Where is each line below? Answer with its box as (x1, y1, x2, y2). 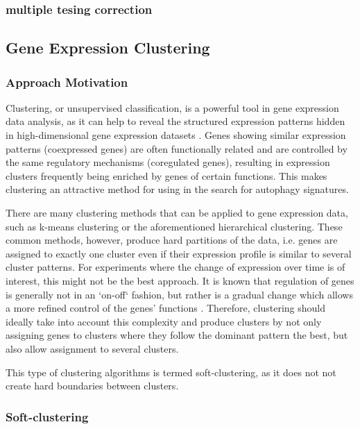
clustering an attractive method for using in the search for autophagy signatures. (6, 182, 349, 196)
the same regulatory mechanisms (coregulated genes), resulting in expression (6, 155, 330, 169)
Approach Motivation (6, 73, 128, 90)
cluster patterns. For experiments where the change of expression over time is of (6, 260, 345, 274)
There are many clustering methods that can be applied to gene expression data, (6, 205, 348, 219)
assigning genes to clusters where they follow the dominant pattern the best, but (6, 328, 348, 342)
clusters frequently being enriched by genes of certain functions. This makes (6, 168, 327, 183)
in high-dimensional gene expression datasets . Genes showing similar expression (6, 128, 346, 142)
